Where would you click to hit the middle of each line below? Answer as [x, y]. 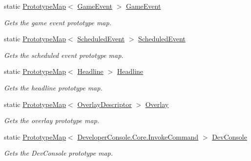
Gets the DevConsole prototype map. [59, 153]
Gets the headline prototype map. [53, 87]
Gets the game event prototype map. [58, 22]
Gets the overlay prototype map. [52, 120]
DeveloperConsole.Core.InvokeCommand [138, 136]
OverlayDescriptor [105, 104]
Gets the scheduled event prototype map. [64, 55]
